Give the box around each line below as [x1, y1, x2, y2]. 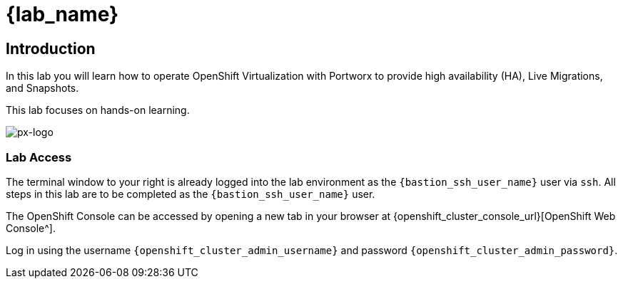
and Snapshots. [6, 82, 79, 95]
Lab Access [6, 149, 72, 164]
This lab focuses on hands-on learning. [6, 104, 190, 117]
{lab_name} [6, 2, 119, 26]
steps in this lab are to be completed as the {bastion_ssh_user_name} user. [6, 187, 375, 200]
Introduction [6, 39, 96, 58]
